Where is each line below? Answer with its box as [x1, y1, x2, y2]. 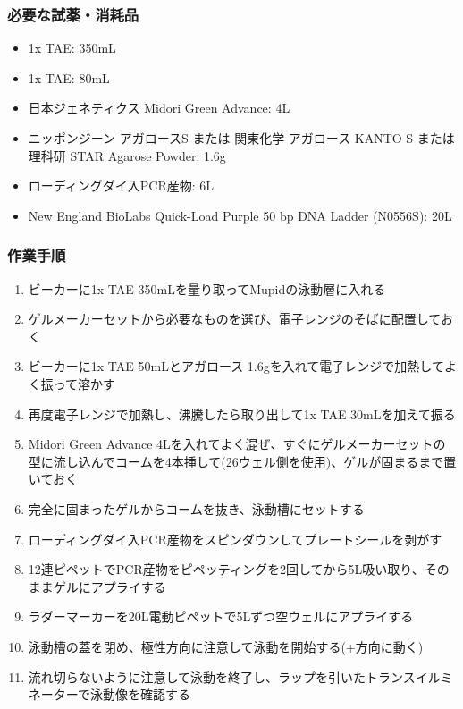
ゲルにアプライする [53, 577, 166, 595]
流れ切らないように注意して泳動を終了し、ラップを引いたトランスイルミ [28, 667, 453, 686]
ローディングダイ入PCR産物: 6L [28, 176, 215, 195]
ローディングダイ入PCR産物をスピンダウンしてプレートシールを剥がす [28, 529, 442, 548]
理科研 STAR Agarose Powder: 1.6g [28, 146, 226, 165]
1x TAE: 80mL [28, 68, 110, 87]
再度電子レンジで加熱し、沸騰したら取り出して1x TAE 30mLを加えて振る [28, 404, 456, 423]
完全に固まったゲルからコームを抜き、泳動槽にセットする [28, 499, 365, 518]
